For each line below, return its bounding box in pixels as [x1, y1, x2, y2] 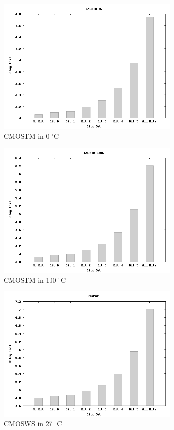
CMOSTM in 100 [4, 274, 56, 285]
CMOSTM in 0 [4, 130, 50, 141]
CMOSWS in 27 [4, 418, 52, 429]
